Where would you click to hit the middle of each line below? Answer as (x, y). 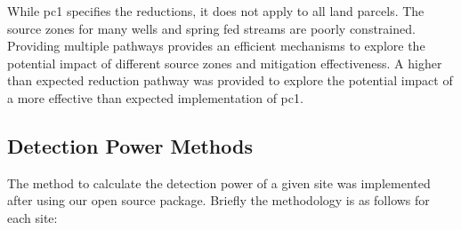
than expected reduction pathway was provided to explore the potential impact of (230, 80)
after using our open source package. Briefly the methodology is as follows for (218, 200)
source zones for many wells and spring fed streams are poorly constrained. (211, 28)
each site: (32, 217)
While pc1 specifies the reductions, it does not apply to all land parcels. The (216, 11)
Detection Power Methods (130, 145)
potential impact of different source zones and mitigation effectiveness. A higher (225, 63)
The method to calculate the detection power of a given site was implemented (219, 182)
